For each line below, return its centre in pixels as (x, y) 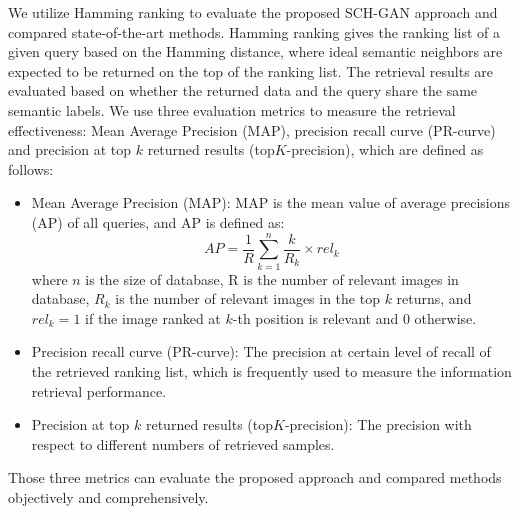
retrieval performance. (99, 390)
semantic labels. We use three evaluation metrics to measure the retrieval (232, 109)
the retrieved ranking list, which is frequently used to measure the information (271, 371)
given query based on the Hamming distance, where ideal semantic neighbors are (255, 51)
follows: (31, 168)
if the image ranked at (153, 317)
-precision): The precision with (378, 424)
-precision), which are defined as (385, 149)
